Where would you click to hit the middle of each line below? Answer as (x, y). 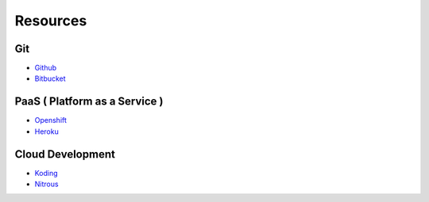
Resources (51, 21)
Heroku (46, 131)
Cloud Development (65, 154)
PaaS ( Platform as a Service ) (89, 102)
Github (46, 68)
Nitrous (46, 184)
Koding (46, 173)
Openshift (51, 120)
